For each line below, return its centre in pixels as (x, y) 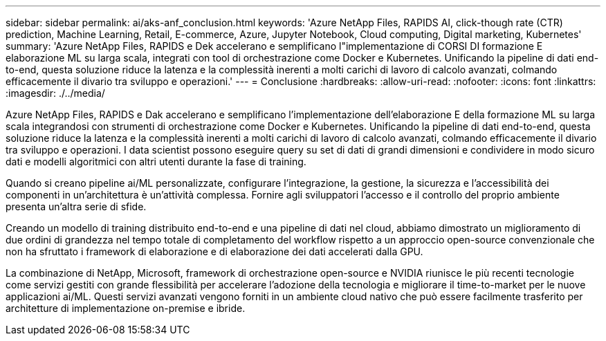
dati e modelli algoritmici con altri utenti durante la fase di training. (156, 162)
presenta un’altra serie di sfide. (76, 206)
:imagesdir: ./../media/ (55, 93)
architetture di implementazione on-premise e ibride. (126, 308)
